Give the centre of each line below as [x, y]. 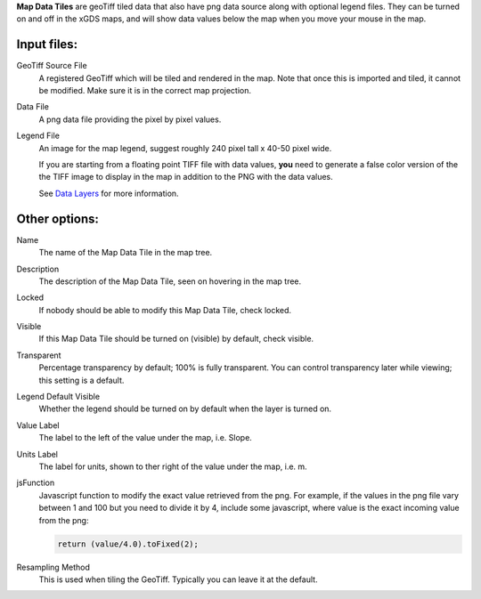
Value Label [38, 425]
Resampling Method [53, 567]
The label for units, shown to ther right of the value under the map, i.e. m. [173, 466]
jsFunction [36, 483]
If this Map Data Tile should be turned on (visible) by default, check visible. [176, 339]
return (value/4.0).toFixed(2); [128, 544]
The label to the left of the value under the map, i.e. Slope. [146, 438]
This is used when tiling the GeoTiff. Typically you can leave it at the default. [178, 579]
